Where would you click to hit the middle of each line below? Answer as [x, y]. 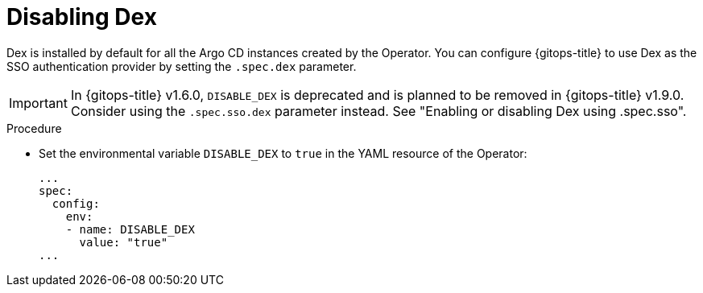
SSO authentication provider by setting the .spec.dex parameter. [182, 66]
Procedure [34, 128]
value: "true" [124, 242]
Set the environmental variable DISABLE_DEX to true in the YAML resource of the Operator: [283, 153]
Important [38, 103]
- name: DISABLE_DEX [130, 229]
